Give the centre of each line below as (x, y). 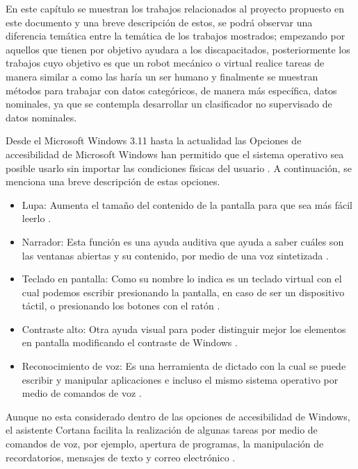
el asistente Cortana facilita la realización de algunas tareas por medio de (162, 430)
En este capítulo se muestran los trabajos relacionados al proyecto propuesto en (175, 8)
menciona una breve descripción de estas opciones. (113, 181)
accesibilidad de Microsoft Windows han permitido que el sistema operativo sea (175, 154)
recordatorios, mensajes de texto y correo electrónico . (121, 457)
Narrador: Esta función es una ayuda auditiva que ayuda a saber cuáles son (183, 241)
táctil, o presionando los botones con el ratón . (121, 306)
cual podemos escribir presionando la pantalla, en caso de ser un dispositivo (183, 292)
